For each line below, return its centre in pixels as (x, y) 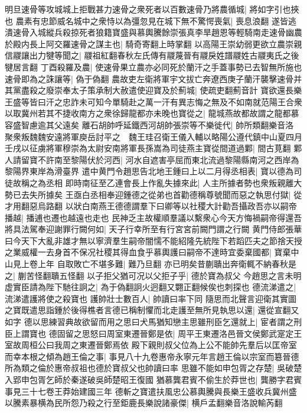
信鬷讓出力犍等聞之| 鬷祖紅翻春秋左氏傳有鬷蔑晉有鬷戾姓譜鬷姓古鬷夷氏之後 (152, 55)
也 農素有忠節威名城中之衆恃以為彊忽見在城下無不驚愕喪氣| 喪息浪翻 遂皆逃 (151, 20)
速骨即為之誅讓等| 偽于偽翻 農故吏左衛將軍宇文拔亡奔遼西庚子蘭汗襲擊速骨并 (153, 78)
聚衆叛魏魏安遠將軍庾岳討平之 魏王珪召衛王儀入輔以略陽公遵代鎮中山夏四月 (153, 136)
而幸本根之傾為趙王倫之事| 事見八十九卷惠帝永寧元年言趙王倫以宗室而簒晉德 (152, 356)
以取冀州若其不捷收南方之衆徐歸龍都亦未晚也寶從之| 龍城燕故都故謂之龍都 (148, 113)
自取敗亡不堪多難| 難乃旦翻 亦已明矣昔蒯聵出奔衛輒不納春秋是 (177, 264)
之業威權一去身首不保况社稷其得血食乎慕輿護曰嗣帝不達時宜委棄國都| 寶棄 (148, 252)
